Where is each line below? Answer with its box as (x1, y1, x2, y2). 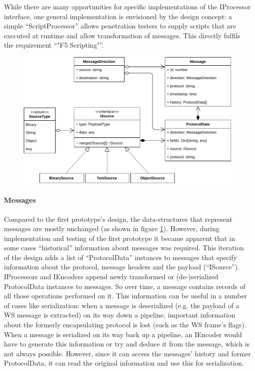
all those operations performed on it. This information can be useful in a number (4, 291, 247, 301)
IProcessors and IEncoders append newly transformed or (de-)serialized (4, 271, 219, 282)
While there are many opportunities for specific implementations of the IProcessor (4, 1, 251, 11)
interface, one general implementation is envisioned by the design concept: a (4, 11, 232, 21)
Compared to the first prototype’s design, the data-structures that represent (4, 213, 232, 224)
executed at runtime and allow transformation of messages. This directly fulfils (4, 30, 240, 40)
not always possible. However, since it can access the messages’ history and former (4, 348, 251, 358)
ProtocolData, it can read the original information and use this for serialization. (4, 358, 244, 368)
